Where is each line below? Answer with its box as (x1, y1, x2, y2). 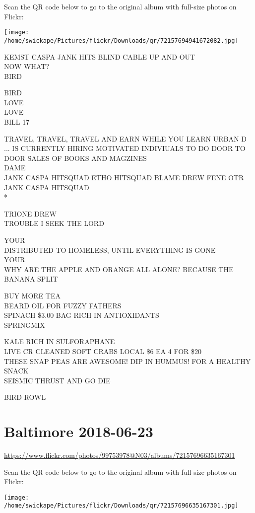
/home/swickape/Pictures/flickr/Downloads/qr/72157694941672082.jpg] (4, 37, 239, 44)
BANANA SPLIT (4, 274, 58, 284)
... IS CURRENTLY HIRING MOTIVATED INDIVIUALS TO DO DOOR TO (4, 143, 246, 153)
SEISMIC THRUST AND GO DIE (4, 375, 111, 385)
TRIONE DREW (4, 208, 57, 219)
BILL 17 (4, 117, 30, 127)
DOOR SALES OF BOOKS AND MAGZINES (4, 152, 147, 163)
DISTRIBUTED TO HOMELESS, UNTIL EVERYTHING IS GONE (4, 244, 216, 255)
